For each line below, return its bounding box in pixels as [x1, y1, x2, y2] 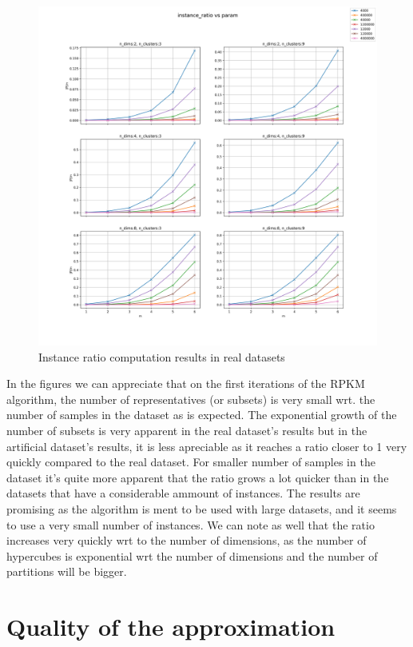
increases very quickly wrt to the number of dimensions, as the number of [6, 532, 367, 549]
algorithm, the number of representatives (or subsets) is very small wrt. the [6, 390, 375, 407]
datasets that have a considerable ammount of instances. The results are [6, 485, 360, 501]
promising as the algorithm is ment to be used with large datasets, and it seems [6, 500, 397, 517]
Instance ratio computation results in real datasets [38, 348, 285, 365]
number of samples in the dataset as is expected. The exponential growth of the [6, 406, 397, 423]
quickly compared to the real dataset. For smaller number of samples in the [6, 453, 375, 470]
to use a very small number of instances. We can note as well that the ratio [6, 516, 375, 533]
